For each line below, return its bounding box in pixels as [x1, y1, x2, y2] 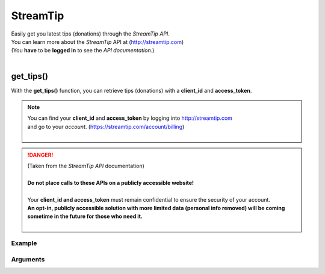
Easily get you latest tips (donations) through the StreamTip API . [11, 30, 170, 37]
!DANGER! [27, 151, 54, 158]
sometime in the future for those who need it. [27, 213, 143, 220]
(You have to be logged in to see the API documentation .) [11, 47, 155, 54]
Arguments [11, 255, 45, 264]
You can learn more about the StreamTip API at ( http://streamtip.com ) [11, 38, 184, 45]
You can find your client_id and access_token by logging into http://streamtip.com [27, 114, 233, 122]
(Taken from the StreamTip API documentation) [27, 162, 144, 169]
